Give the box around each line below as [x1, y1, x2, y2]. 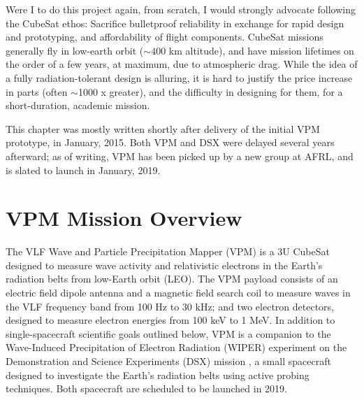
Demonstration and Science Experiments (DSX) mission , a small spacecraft [6, 354, 331, 368]
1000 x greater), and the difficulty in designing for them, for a [78, 84, 343, 99]
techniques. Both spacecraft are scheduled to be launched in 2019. [6, 381, 287, 396]
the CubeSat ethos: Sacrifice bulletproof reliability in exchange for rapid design [6, 15, 344, 30]
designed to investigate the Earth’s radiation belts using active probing [6, 367, 310, 382]
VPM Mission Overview [6, 203, 242, 232]
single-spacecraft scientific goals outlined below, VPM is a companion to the [6, 326, 331, 341]
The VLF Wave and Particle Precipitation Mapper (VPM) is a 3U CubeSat [6, 244, 330, 259]
